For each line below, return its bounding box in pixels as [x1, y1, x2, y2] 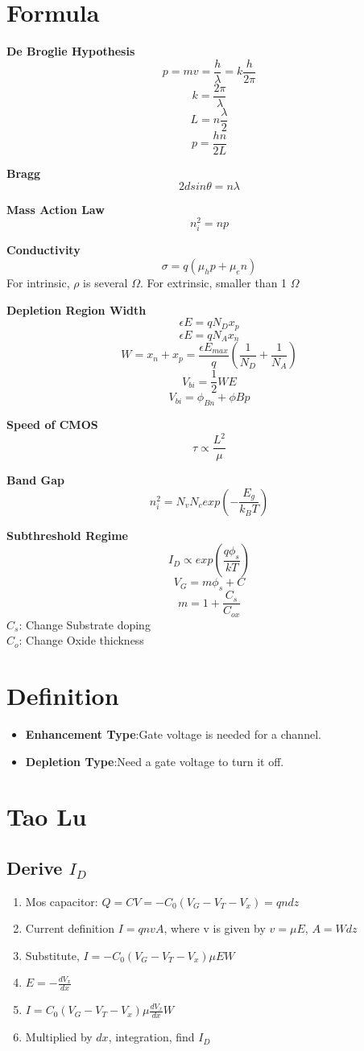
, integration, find [108, 1028, 195, 1045]
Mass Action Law [6, 200, 105, 217]
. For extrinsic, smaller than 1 [140, 274, 287, 291]
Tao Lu [6, 800, 87, 833]
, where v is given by [163, 920, 266, 937]
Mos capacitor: [25, 892, 98, 909]
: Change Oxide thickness [19, 632, 144, 649]
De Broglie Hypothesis [6, 43, 135, 60]
